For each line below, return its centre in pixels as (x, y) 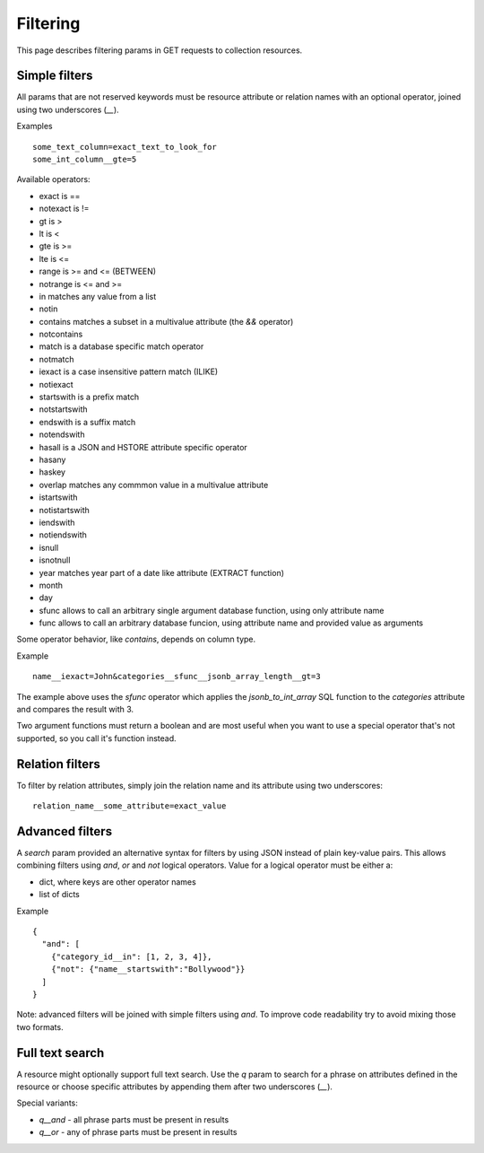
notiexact (56, 384)
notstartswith (64, 409)
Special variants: (47, 1103)
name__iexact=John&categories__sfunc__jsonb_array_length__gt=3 (177, 677)
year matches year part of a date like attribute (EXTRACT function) (162, 572)
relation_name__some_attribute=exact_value (130, 806)
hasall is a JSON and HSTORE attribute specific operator (143, 447)
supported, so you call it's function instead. (96, 738)
